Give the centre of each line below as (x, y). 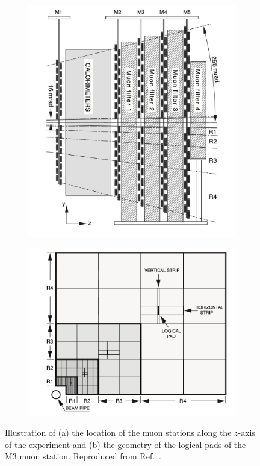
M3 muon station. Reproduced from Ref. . (83, 456)
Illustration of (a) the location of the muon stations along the (118, 433)
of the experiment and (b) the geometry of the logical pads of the (125, 444)
